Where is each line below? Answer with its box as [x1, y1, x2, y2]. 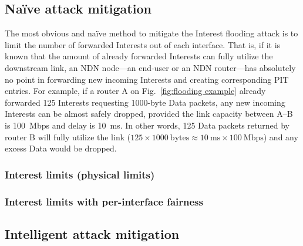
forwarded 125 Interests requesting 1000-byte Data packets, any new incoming [5, 96, 285, 108]
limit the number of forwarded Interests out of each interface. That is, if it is [5, 38, 281, 50]
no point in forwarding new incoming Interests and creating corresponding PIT [5, 73, 289, 85]
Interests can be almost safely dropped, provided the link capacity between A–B [5, 107, 293, 120]
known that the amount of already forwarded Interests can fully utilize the [5, 50, 273, 62]
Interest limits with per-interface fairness [5, 194, 203, 208]
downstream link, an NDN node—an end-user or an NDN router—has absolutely [5, 61, 296, 73]
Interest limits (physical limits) [5, 167, 155, 181]
